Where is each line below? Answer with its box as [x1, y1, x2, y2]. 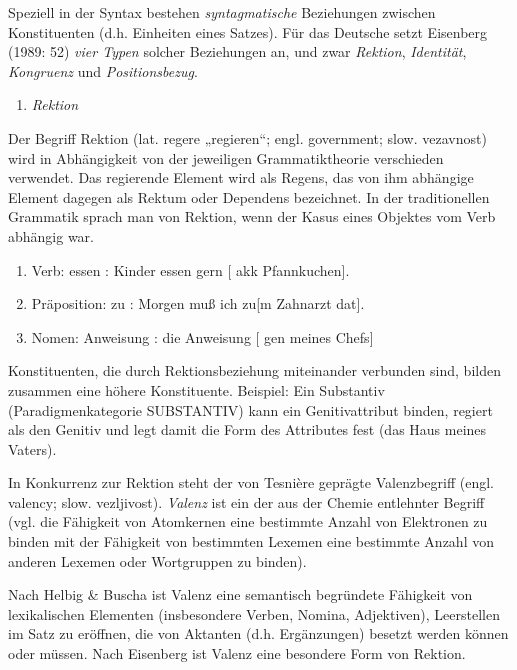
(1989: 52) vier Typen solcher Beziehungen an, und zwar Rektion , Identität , [8, 41, 467, 62]
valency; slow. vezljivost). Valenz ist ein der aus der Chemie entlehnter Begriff [8, 491, 485, 512]
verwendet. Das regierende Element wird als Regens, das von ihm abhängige [8, 167, 474, 188]
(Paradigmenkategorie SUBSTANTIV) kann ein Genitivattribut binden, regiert [8, 399, 493, 420]
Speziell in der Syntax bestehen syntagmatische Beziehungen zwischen [8, 2, 436, 22]
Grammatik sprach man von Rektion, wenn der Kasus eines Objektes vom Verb [8, 206, 496, 227]
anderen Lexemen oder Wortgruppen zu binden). [8, 550, 307, 571]
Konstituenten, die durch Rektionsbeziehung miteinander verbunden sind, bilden [8, 360, 501, 381]
